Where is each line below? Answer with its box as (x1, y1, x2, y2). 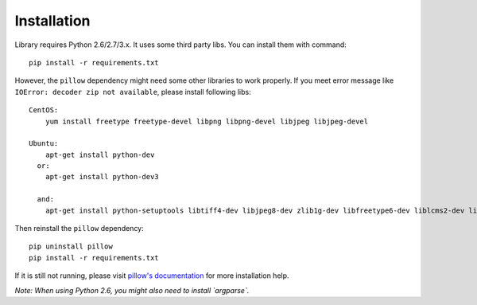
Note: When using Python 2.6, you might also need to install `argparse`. (14, 285, 250, 295)
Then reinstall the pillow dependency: (14, 224, 145, 233)
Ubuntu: (29, 139, 59, 148)
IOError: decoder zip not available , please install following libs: (14, 87, 251, 96)
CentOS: (29, 106, 59, 115)
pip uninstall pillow (29, 242, 113, 251)
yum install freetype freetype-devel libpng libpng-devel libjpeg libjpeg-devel (45, 116, 369, 126)
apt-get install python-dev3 (45, 172, 159, 182)
